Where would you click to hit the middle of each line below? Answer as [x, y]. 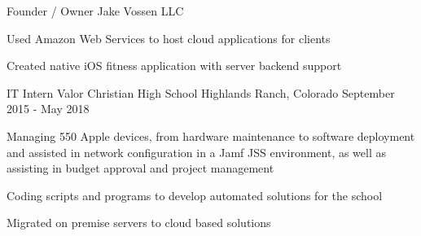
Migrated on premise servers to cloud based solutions [139, 223]
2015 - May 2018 [48, 109]
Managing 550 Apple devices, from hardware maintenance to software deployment [211, 135]
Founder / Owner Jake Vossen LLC [95, 11]
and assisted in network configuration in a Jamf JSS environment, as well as [197, 152]
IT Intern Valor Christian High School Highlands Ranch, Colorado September [201, 92]
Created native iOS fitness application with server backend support [174, 66]
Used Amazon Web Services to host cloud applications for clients [169, 38]
